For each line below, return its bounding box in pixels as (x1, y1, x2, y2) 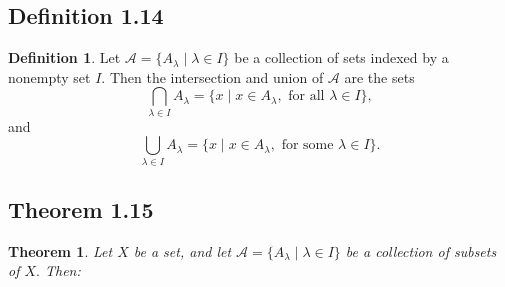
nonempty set (8, 66, 91, 87)
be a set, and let (133, 240, 232, 261)
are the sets (344, 66, 415, 87)
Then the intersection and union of (109, 66, 324, 87)
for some (281, 138, 334, 153)
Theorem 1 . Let (8, 240, 113, 261)
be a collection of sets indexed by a (234, 47, 449, 68)
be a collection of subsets (345, 240, 497, 261)
